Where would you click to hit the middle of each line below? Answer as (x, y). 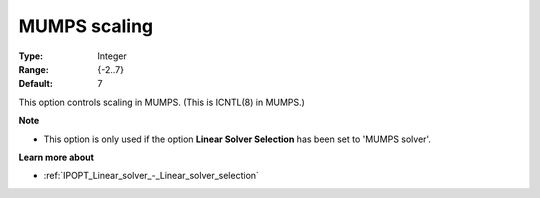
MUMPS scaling (86, 26)
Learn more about (56, 157)
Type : (31, 56)
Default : (36, 84)
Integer (112, 56)
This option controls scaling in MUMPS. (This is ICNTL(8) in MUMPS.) (161, 102)
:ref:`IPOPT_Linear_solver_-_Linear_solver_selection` (151, 176)
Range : (33, 69)
